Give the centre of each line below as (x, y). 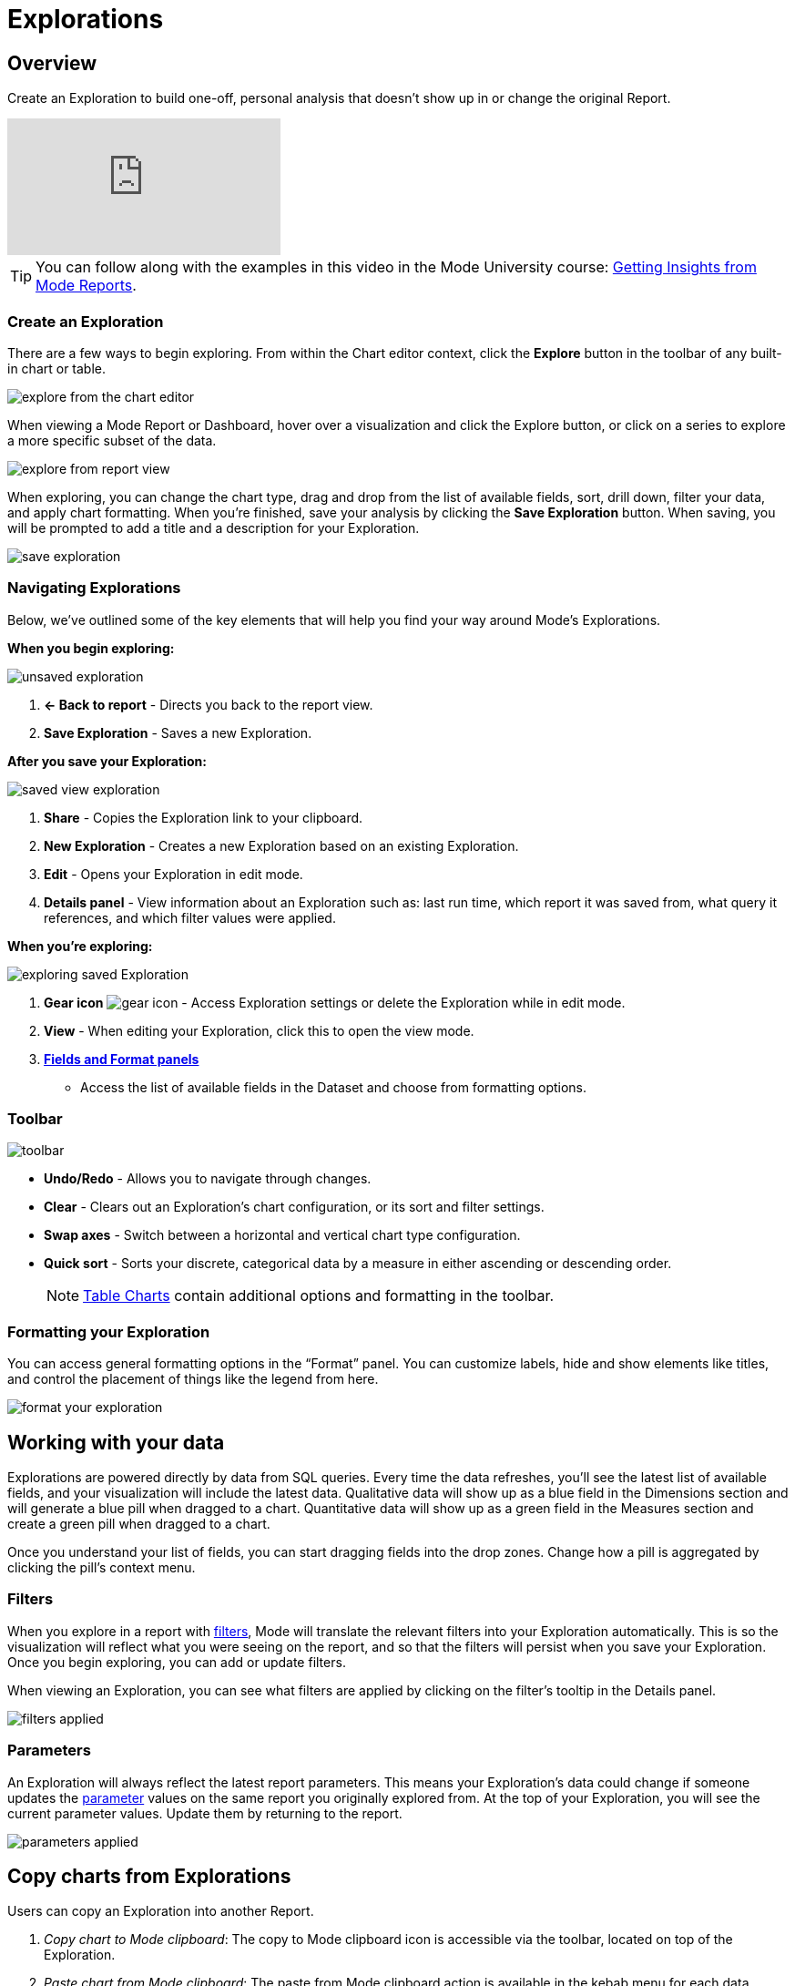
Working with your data (116, 1442)
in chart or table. (57, 368)
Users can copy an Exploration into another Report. (161, 1911)
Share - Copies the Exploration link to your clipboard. (204, 817)
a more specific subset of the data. (112, 440)
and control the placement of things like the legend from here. (193, 1379)
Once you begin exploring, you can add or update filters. (177, 1662)
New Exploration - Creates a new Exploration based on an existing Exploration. (281, 845)
